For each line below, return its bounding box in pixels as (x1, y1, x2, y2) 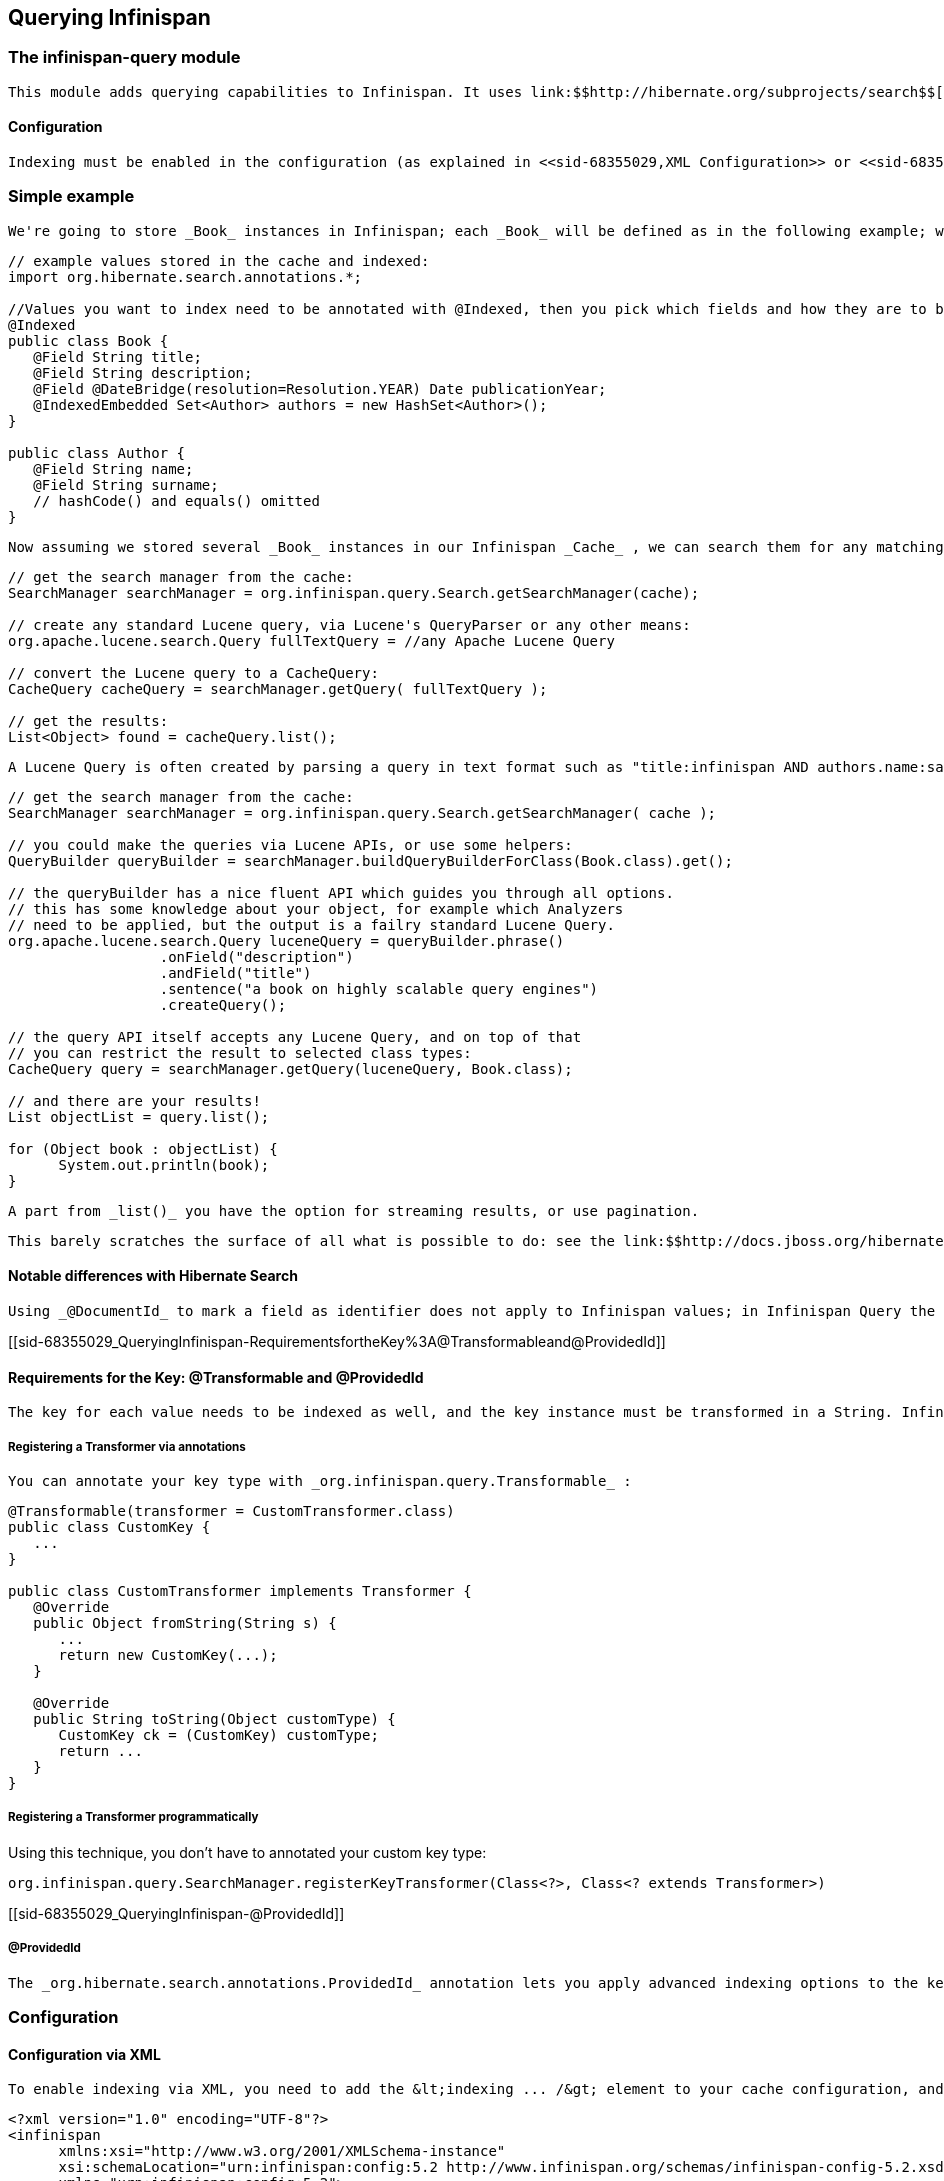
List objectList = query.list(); (8, 1108, 270, 1125)
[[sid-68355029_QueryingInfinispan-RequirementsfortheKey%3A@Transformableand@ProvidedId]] (8, 1332, 666, 1350)
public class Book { (8, 332, 169, 349)
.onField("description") (159, 948, 354, 965)
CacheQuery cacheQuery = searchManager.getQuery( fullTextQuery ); (8, 680, 548, 697)
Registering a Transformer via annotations (8, 1439, 246, 1454)
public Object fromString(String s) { (33, 1614, 337, 1631)
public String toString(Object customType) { (33, 1710, 396, 1727)
